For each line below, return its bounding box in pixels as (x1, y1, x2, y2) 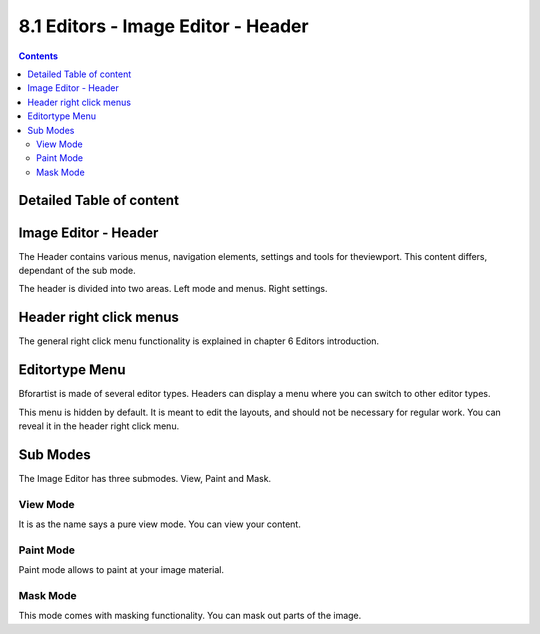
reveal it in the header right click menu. (18, 420, 180, 432)
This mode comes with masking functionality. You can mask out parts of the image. (18, 610, 362, 622)
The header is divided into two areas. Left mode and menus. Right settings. (18, 283, 328, 295)
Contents (18, 50, 59, 62)
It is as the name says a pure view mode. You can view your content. (18, 518, 302, 530)
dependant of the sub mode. (18, 264, 137, 276)
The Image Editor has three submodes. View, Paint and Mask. (18, 472, 272, 484)
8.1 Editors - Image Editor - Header (18, 15, 309, 37)
